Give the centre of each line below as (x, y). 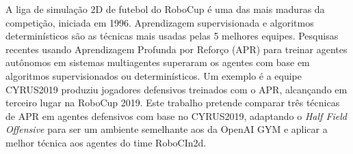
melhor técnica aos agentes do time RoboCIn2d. (106, 142)
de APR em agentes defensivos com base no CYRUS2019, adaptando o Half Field (176, 115)
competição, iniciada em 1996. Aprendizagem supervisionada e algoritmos (160, 22)
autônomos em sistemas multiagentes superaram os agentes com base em (158, 62)
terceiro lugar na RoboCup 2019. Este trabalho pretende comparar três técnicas (173, 103)
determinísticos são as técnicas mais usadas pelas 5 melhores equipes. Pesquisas (172, 36)
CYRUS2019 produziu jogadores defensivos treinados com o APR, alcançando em (176, 89)
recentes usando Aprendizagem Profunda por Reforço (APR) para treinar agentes (176, 49)
